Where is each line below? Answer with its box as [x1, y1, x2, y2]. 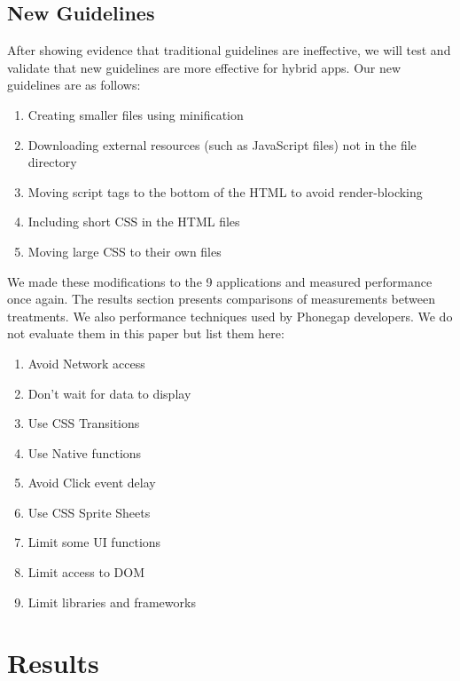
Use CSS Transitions [27, 414, 140, 432]
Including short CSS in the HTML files [27, 212, 240, 231]
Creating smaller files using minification [27, 105, 244, 123]
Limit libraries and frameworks [27, 592, 196, 611]
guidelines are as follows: [7, 75, 141, 94]
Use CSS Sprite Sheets [27, 503, 151, 521]
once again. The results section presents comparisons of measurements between [7, 289, 435, 308]
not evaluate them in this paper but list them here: [7, 324, 285, 343]
